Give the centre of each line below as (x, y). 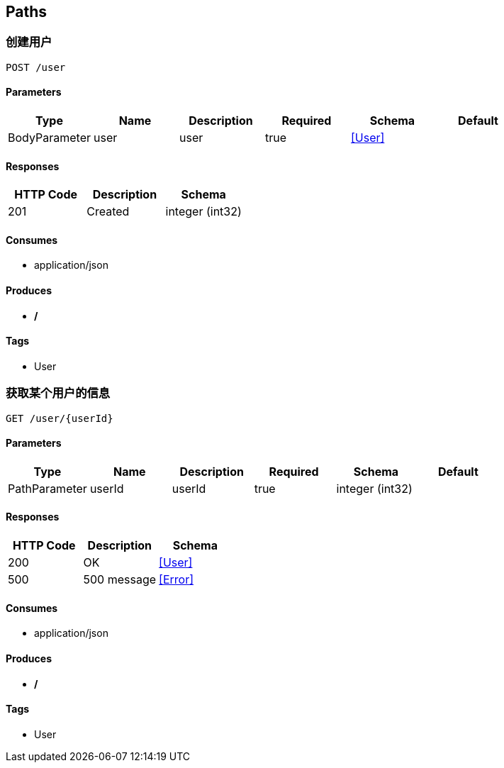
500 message (120, 580)
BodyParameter (49, 138)
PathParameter (47, 488)
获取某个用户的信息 (58, 393)
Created (108, 212)
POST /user (36, 67)
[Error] (176, 580)
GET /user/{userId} (60, 418)
